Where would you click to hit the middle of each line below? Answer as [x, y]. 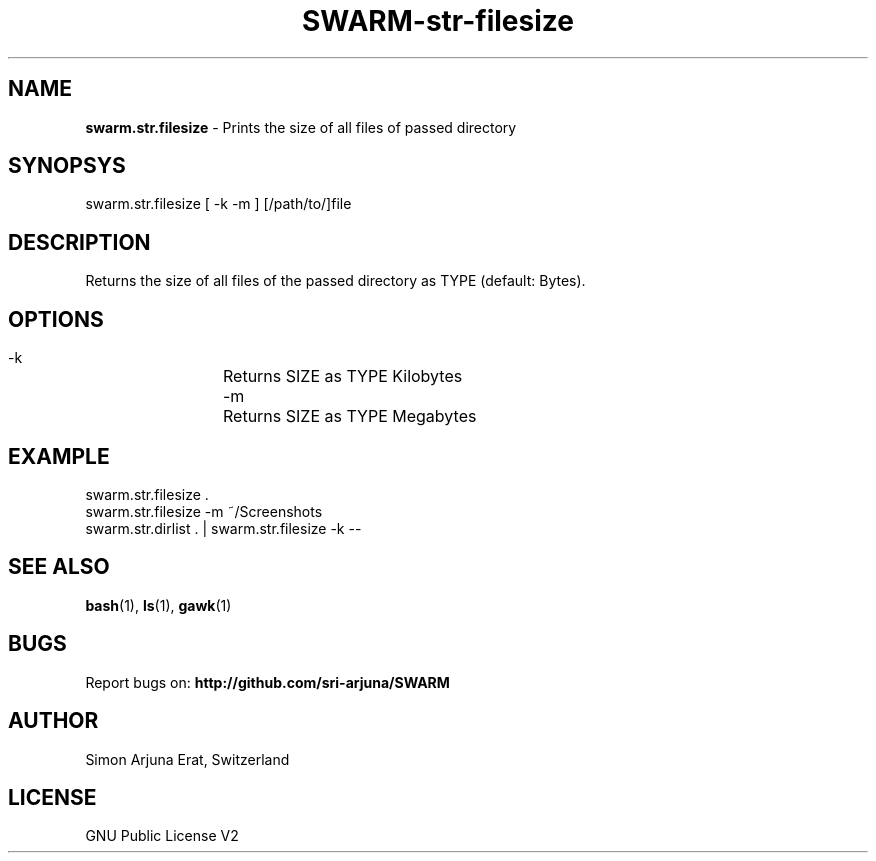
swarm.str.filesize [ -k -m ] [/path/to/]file [218, 204]
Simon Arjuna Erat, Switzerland [187, 759]
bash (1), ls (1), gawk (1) [158, 605]
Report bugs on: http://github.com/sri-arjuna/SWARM [267, 682]
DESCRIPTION [79, 242]
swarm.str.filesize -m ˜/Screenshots [204, 511]
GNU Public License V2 [162, 836]
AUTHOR [53, 721]
